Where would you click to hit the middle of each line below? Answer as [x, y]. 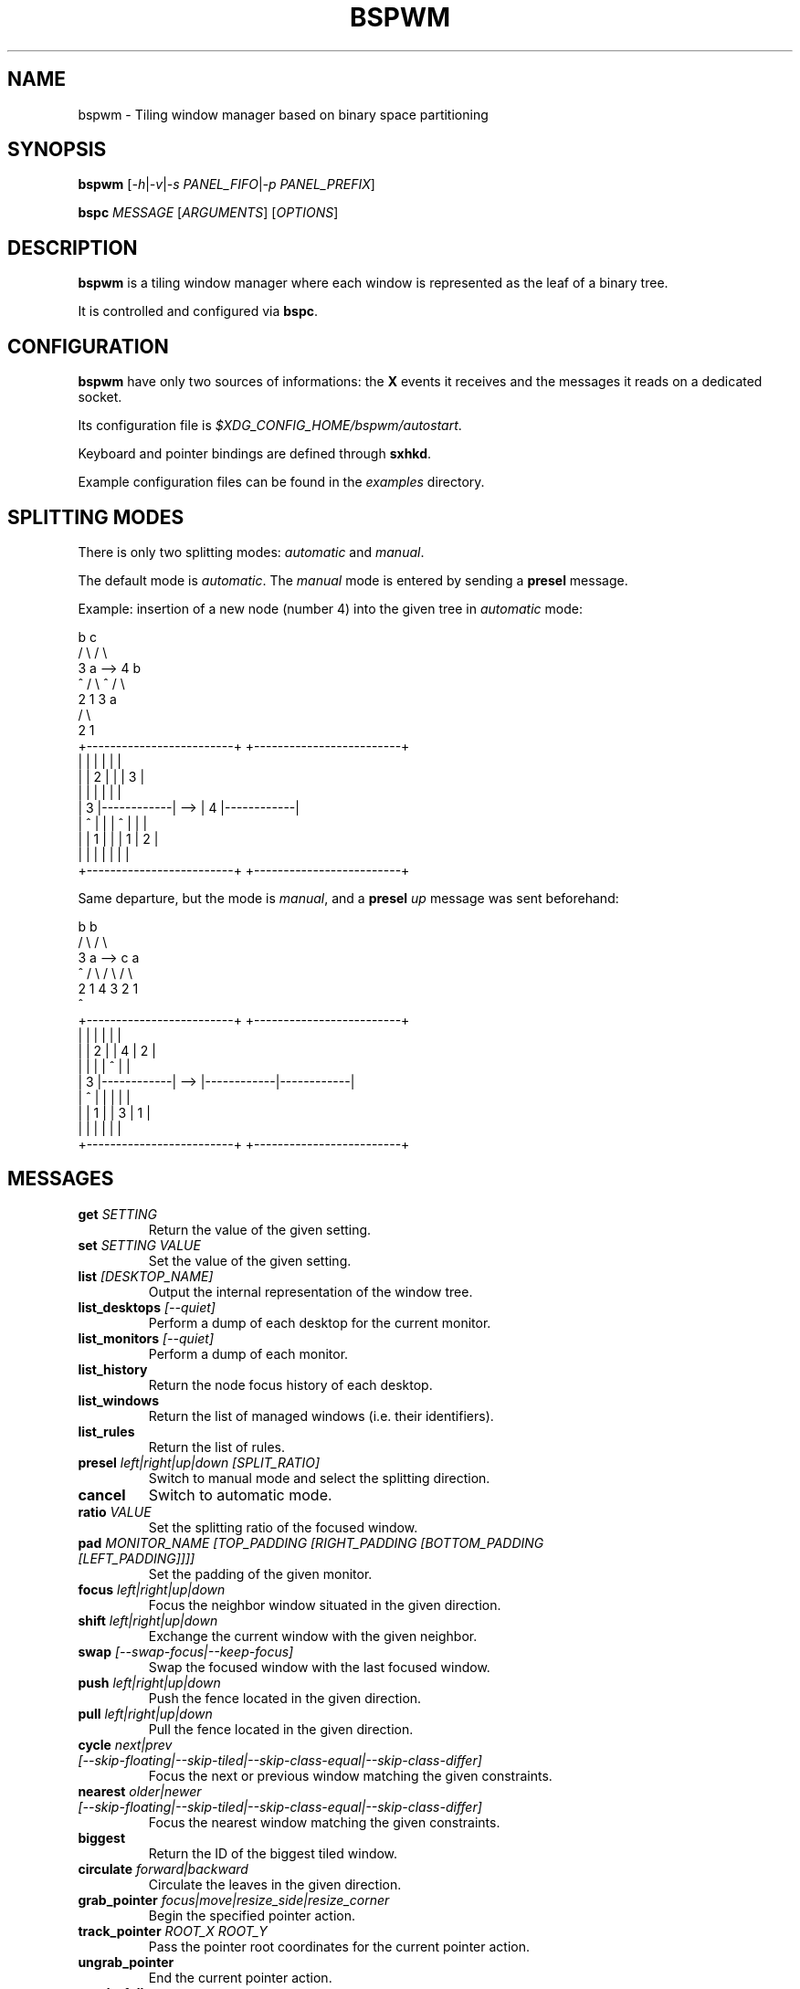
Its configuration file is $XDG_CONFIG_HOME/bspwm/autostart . [270, 426]
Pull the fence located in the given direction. [281, 1729]
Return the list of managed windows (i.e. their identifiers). [321, 1415]
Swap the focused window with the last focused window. [319, 1667]
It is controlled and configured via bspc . [198, 311]
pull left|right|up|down [145, 1713]
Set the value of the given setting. [250, 1260]
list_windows [118, 1400]
